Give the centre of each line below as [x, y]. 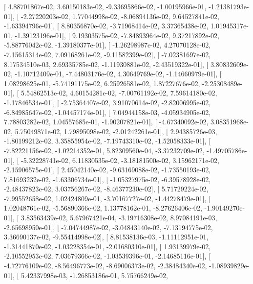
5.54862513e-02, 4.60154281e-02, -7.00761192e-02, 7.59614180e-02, [119, 93]
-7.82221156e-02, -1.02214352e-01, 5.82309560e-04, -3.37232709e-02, [104, 150]
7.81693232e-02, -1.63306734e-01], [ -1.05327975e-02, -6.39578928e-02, [107, 179]
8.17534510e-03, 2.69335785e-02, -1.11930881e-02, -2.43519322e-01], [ [106, 64]
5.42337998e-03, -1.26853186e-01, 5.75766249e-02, [94, 275]
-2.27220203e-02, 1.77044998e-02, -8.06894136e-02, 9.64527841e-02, [120, 16]
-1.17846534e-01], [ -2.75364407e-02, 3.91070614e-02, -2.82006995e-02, [107, 102]
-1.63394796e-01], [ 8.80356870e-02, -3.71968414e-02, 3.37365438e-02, [106, 26]
